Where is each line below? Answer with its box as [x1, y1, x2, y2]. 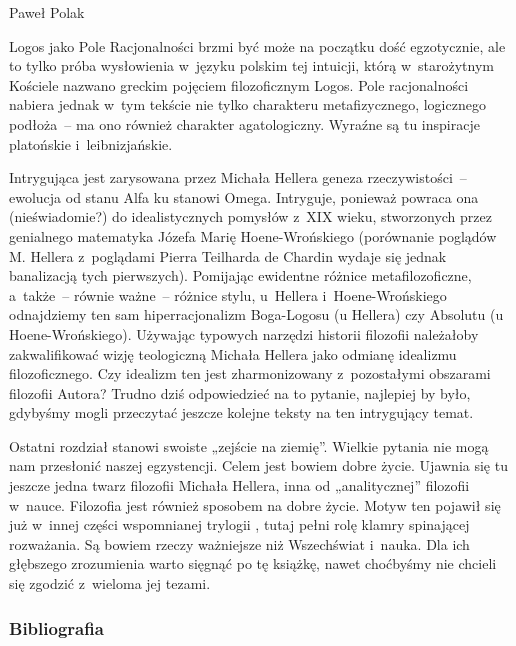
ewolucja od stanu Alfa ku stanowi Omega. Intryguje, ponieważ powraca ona [9, 186, 479, 207]
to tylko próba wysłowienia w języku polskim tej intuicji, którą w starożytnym [9, 55, 494, 76]
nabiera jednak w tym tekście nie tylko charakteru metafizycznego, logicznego [9, 94, 486, 115]
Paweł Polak [9, 2, 85, 22]
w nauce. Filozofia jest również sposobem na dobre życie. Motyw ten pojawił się [9, 494, 501, 515]
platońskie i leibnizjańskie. [9, 133, 173, 154]
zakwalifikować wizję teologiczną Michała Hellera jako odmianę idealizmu [9, 343, 457, 364]
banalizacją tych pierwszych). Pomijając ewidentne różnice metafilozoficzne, [9, 265, 472, 286]
